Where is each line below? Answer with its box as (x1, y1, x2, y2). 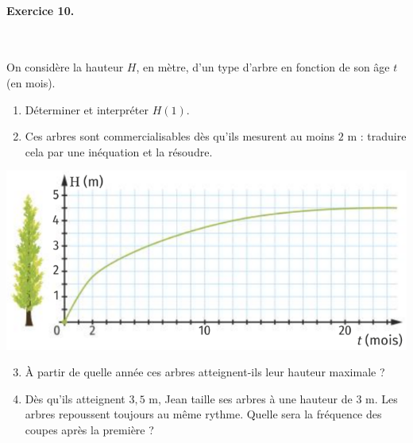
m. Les (365, 390, 398, 406)
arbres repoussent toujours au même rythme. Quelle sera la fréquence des (25, 406, 382, 422)
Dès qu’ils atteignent (25, 390, 125, 406)
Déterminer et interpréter (25, 101, 149, 117)
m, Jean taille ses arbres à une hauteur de (149, 390, 353, 406)
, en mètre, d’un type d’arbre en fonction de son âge (136, 59, 390, 75)
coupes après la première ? (25, 421, 154, 437)
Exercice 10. (6, 2, 75, 18)
